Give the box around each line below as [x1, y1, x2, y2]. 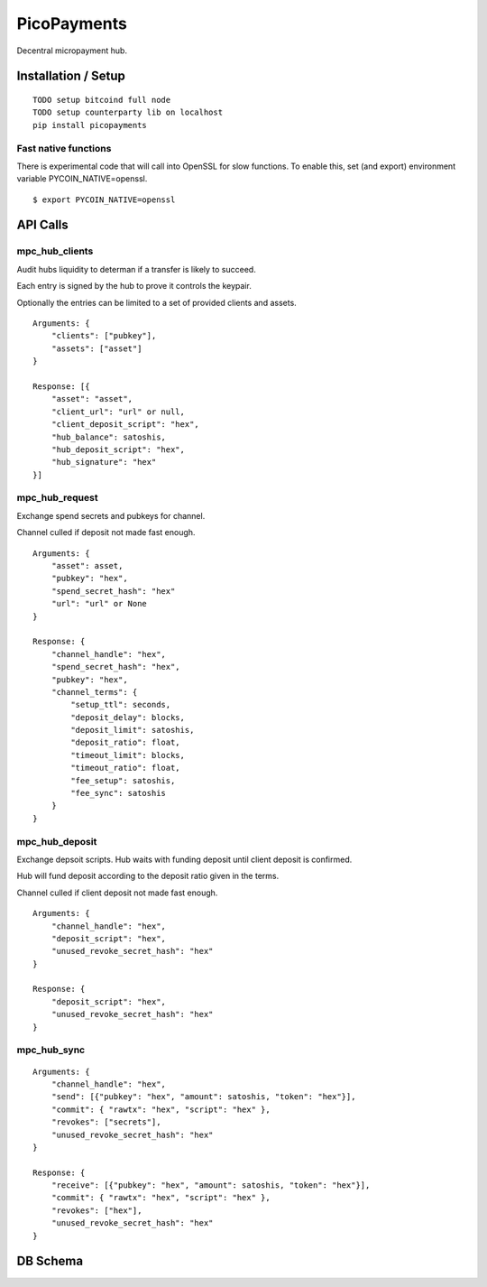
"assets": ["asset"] [51, 343, 142, 354]
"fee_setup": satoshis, [70, 775, 176, 785]
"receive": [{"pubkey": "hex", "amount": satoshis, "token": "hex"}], [51, 1181, 371, 1190]
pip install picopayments [32, 120, 148, 130]
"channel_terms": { [51, 687, 138, 697]
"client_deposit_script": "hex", [51, 420, 200, 430]
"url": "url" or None [51, 598, 148, 609]
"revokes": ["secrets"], [51, 1117, 161, 1127]
